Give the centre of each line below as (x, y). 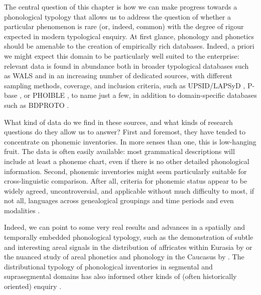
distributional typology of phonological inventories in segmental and (108, 266)
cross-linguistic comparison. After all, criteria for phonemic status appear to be (126, 181)
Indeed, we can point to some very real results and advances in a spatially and (124, 227)
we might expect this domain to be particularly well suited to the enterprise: (122, 55)
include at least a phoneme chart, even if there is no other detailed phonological (127, 161)
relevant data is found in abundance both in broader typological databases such (126, 65)
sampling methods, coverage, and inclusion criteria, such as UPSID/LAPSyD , (125, 85)
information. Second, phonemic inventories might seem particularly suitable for (125, 171)
